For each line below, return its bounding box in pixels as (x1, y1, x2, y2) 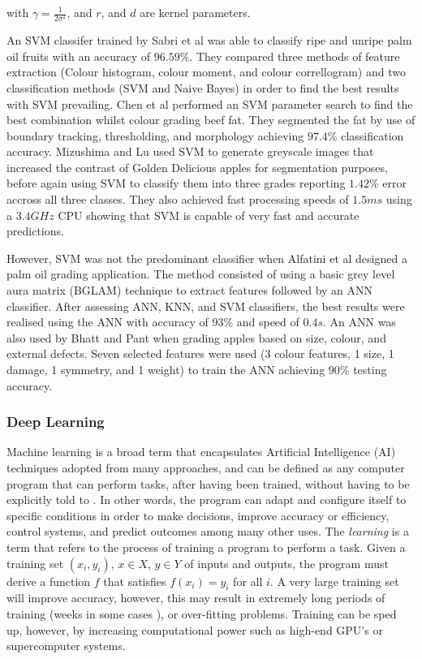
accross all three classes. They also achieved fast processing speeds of (6, 191, 349, 208)
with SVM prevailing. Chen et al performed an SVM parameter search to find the (6, 95, 413, 112)
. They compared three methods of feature (189, 47, 400, 64)
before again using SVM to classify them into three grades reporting (6, 174, 346, 192)
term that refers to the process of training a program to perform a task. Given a (6, 538, 406, 555)
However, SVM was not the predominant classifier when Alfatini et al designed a (6, 249, 407, 266)
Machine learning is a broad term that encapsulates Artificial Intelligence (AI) (6, 443, 396, 460)
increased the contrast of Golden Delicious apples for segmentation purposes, (6, 158, 388, 175)
